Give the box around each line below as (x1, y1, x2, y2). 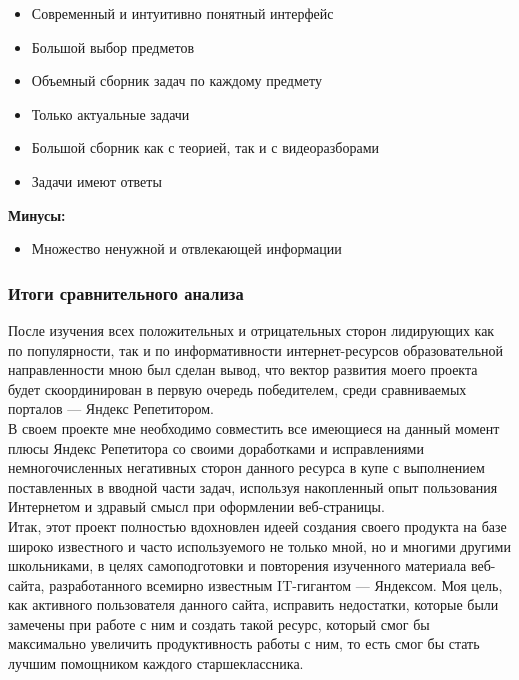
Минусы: (8, 204, 66, 225)
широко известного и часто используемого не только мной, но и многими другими (8, 535, 511, 556)
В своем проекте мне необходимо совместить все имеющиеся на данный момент (8, 417, 500, 438)
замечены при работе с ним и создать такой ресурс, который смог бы (8, 613, 430, 634)
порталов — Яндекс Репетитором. (8, 398, 214, 419)
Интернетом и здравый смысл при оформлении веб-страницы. (8, 496, 385, 517)
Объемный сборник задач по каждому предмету (31, 70, 322, 91)
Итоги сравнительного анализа (8, 280, 244, 305)
